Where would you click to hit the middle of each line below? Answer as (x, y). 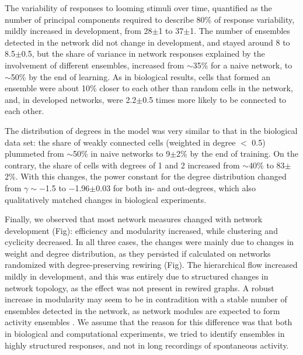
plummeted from (34, 154)
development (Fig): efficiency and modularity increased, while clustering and (141, 230)
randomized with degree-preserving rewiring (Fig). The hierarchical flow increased (151, 265)
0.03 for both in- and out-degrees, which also (176, 187)
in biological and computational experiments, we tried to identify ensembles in (145, 334)
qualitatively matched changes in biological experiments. (106, 199)
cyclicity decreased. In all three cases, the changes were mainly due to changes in (149, 242)
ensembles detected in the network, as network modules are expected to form (142, 310)
